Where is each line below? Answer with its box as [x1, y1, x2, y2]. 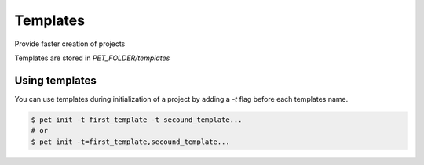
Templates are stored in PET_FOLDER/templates [14, 53, 170, 63]
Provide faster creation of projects [14, 39, 126, 48]
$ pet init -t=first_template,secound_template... [31, 137, 231, 146]
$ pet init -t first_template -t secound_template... [31, 115, 243, 124]
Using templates [14, 74, 97, 87]
